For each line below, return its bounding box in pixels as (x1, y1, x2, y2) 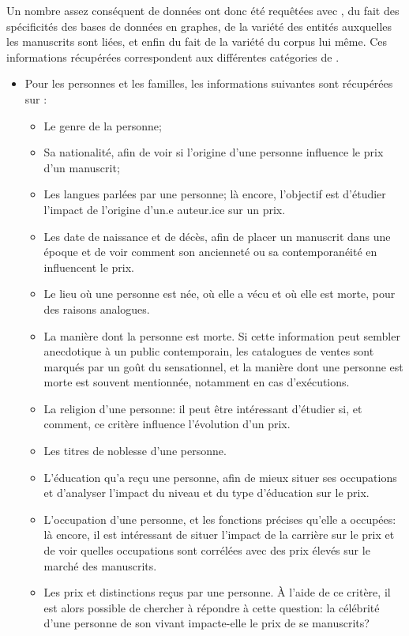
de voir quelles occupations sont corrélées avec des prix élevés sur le (43, 542, 370, 559)
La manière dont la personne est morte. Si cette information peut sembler (43, 327, 400, 344)
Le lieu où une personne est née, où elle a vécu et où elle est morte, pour (43, 285, 396, 302)
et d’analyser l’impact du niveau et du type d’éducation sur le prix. (43, 484, 370, 501)
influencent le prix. (43, 258, 134, 275)
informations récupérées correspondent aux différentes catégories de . (6, 48, 340, 65)
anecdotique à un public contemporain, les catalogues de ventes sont (43, 343, 374, 359)
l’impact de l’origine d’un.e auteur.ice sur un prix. (43, 201, 286, 217)
